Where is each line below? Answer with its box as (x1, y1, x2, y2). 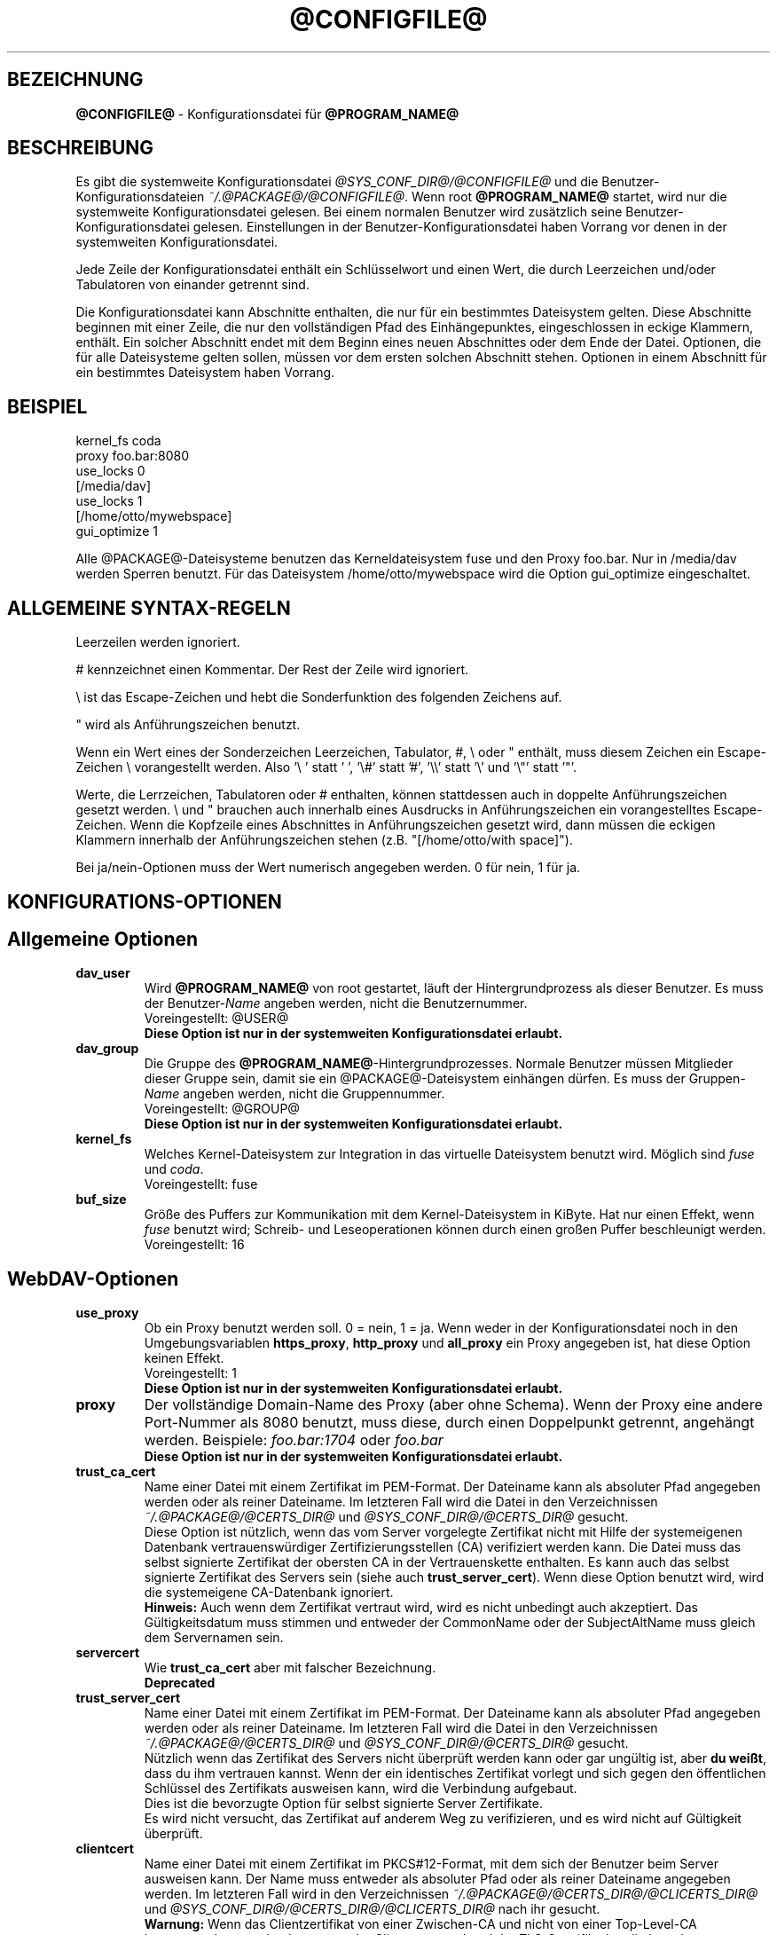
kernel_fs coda (75, 433, 161, 449)
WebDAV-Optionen (7, 1267, 179, 1290)
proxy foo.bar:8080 (75, 448, 189, 464)
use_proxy (75, 1305, 139, 1321)
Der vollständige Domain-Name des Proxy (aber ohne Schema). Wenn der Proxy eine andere (144, 1396, 763, 1414)
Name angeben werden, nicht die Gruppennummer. (144, 1086, 445, 1102)
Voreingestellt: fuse (144, 1176, 258, 1192)
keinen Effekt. (144, 1350, 224, 1366)
